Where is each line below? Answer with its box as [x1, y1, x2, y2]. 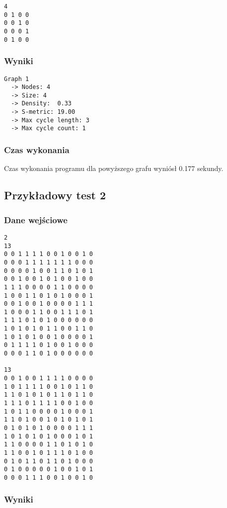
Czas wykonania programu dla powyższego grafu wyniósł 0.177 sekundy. [4, 163, 224, 173]
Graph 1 [4, 75, 29, 83]
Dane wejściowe [4, 213, 68, 226]
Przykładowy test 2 [4, 187, 106, 203]
